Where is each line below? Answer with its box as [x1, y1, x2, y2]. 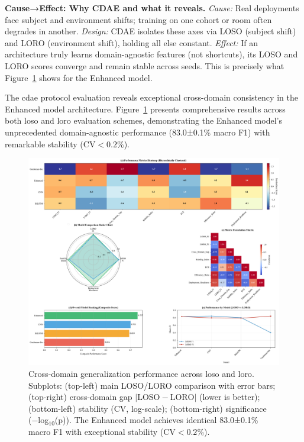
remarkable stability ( [5, 137, 83, 150]
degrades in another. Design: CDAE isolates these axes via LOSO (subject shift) [5, 25, 296, 37]
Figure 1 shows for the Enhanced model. [5, 71, 153, 83]
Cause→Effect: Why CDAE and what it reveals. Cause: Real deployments [5, 2, 299, 14]
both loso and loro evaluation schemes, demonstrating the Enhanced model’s [5, 114, 282, 127]
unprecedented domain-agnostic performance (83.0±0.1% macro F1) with [5, 125, 270, 138]
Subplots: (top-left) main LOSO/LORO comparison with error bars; [28, 379, 276, 391]
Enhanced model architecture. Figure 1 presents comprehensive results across [5, 102, 286, 115]
